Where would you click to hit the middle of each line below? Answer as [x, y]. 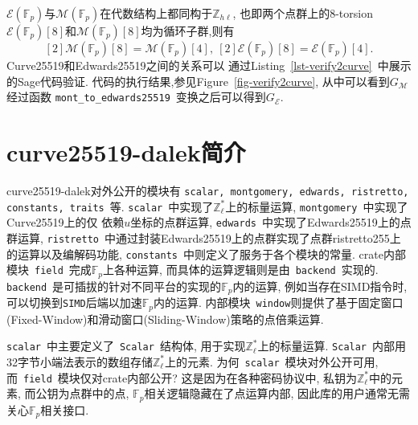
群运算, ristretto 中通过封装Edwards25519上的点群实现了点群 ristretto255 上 [204, 237]
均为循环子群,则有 [188, 31]
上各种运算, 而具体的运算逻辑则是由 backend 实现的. [241, 270]
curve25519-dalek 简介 [126, 152]
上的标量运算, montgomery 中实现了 [317, 206]
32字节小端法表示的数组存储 [80, 361]
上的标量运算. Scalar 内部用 [332, 346]
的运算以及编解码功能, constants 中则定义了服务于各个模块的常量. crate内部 [206, 253]
